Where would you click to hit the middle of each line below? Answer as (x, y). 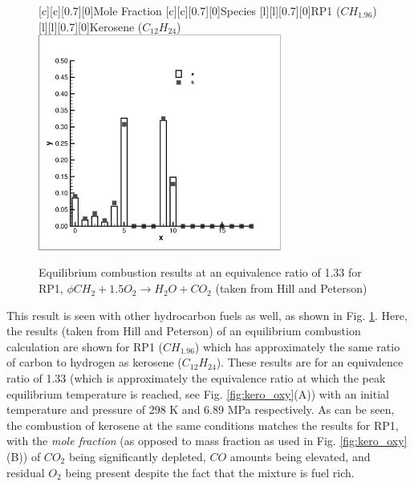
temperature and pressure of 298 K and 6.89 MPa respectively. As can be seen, (201, 409)
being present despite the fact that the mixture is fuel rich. (210, 472)
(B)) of (24, 456)
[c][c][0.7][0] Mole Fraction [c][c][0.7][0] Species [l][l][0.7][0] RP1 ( (190, 10)
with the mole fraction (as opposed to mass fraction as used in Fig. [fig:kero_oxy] (207, 441)
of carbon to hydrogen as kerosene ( (94, 362)
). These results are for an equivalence (310, 362)
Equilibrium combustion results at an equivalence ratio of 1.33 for (200, 272)
